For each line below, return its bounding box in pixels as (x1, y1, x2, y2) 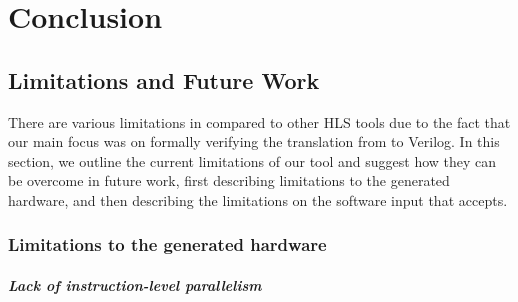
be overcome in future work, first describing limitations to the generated (8, 170, 450, 191)
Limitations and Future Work (8, 64, 320, 95)
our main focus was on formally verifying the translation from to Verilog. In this (8, 131, 500, 152)
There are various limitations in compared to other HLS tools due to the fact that (8, 111, 511, 132)
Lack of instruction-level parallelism (8, 274, 262, 295)
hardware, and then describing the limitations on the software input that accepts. (8, 189, 508, 210)
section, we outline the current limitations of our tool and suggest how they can (8, 150, 497, 171)
